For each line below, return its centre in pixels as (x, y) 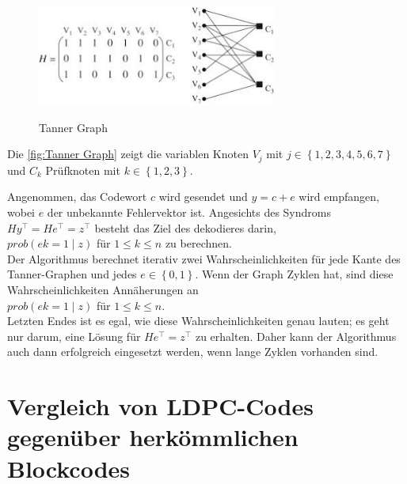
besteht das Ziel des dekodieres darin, (185, 227)
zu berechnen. (198, 243)
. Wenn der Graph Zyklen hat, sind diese (294, 274)
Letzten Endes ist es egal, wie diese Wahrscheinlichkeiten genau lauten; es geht (198, 321)
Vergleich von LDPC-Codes (160, 406)
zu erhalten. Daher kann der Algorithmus (296, 336)
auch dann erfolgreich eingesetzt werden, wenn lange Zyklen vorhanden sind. (193, 352)
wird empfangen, (339, 197)
